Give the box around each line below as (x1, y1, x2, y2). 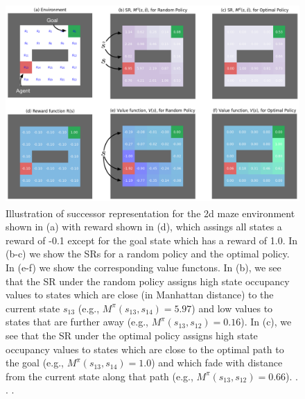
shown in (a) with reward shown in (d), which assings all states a (6, 219, 282, 234)
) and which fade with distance (151, 355, 283, 370)
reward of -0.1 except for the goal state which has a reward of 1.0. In (6, 232, 298, 247)
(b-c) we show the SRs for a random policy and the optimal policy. (6, 246, 290, 261)
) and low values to (191, 300, 273, 315)
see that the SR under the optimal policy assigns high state (6, 328, 258, 342)
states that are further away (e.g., (6, 314, 148, 329)
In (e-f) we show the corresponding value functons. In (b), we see (6, 260, 281, 274)
